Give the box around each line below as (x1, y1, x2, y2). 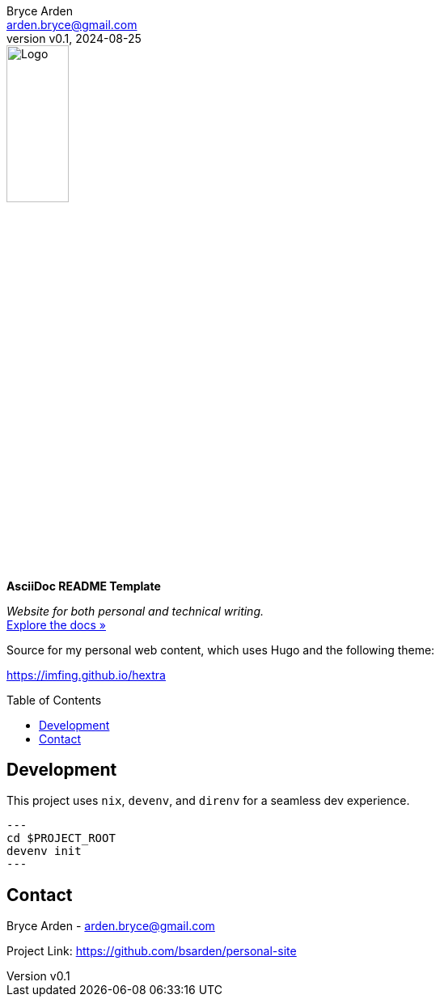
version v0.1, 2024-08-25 (6, 32, 142, 45)
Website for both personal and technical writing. (6, 603, 264, 618)
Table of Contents (6, 692, 102, 707)
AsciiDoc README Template (6, 578, 161, 593)
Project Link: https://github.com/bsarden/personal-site (6, 944, 297, 959)
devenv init (6, 844, 82, 858)
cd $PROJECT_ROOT (6, 832, 116, 845)
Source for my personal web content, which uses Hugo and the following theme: (6, 642, 435, 657)
